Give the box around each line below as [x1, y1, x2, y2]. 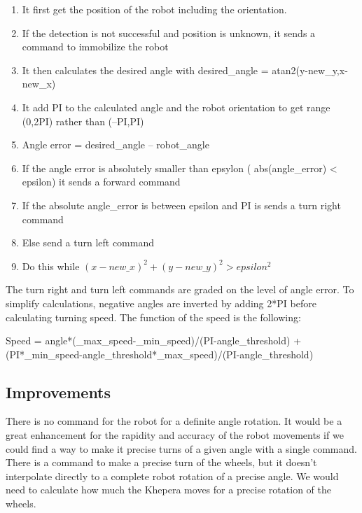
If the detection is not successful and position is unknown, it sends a [22, 25, 316, 40]
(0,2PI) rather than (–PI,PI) [22, 113, 144, 128]
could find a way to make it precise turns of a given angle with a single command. [6, 441, 357, 456]
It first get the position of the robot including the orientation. [22, 2, 287, 16]
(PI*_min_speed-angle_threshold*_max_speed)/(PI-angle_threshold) [6, 346, 314, 361]
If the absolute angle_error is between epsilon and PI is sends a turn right [22, 197, 341, 212]
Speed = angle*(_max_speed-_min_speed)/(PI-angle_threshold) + [6, 333, 302, 348]
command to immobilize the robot [22, 39, 169, 54]
